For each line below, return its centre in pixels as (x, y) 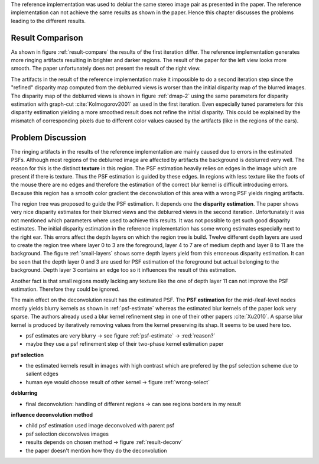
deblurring (24, 393)
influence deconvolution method (52, 415)
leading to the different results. (48, 21)
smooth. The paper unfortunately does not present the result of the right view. (106, 69)
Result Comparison (47, 38)
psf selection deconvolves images (67, 434)
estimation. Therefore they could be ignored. (65, 289)
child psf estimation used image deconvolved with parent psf (100, 426)
